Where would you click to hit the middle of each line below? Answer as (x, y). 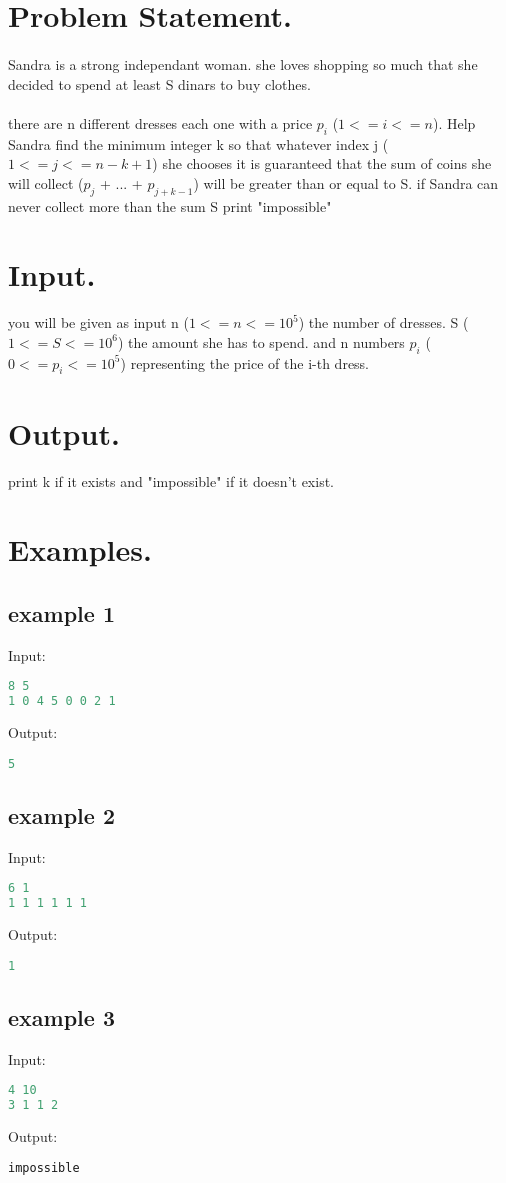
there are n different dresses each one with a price (160, 122)
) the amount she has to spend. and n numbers (261, 341)
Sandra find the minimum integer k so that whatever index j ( (198, 143)
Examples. (80, 549)
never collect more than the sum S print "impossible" (170, 205)
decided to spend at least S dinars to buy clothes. (159, 83)
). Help (454, 122)
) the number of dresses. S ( (383, 322)
